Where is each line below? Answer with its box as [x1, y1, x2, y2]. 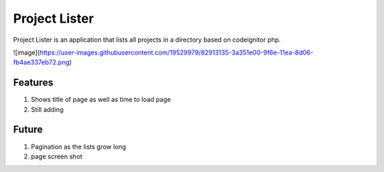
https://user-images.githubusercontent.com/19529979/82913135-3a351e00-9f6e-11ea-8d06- [39, 48, 314, 57]
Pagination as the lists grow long [31, 142, 127, 151]
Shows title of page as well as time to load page [31, 96, 171, 104]
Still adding [31, 105, 64, 113]
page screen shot [31, 152, 82, 161]
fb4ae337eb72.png [13, 58, 70, 67]
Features [13, 76, 53, 88]
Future [13, 124, 43, 136]
